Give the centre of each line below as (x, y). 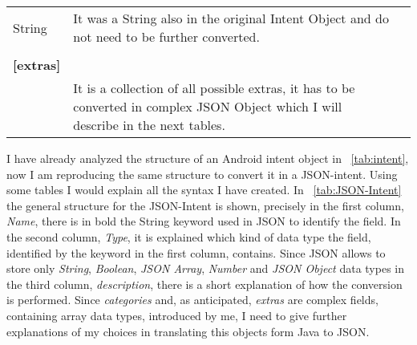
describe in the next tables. (149, 125)
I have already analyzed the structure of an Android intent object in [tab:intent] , (208, 158)
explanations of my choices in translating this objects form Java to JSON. (188, 331)
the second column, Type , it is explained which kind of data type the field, (189, 236)
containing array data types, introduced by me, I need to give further (177, 315)
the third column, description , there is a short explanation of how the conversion (204, 284)
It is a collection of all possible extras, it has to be (214, 88)
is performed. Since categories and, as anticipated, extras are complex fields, (192, 300)
